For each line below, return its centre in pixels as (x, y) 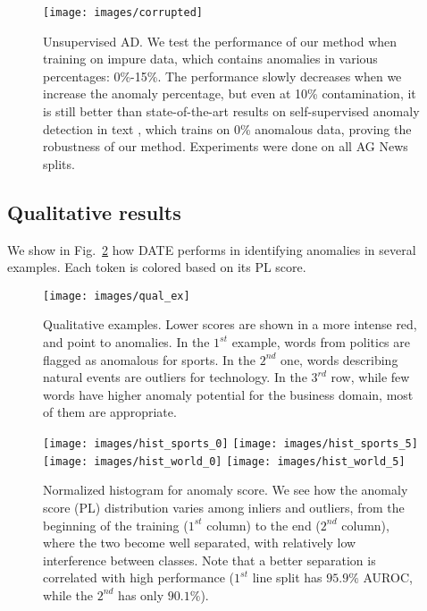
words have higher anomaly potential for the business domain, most (228, 394)
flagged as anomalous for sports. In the (149, 359)
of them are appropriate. (110, 412)
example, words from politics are (321, 342)
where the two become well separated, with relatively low (200, 543)
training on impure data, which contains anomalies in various (210, 59)
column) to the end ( (264, 525)
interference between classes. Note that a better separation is (209, 560)
